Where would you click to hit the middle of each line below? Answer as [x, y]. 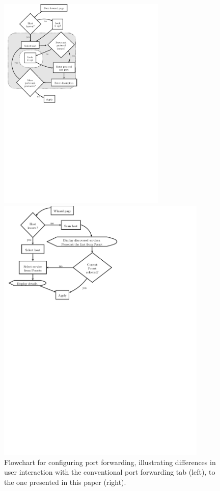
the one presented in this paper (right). [65, 482]
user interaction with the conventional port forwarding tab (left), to [110, 472]
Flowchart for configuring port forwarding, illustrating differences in [110, 462]
